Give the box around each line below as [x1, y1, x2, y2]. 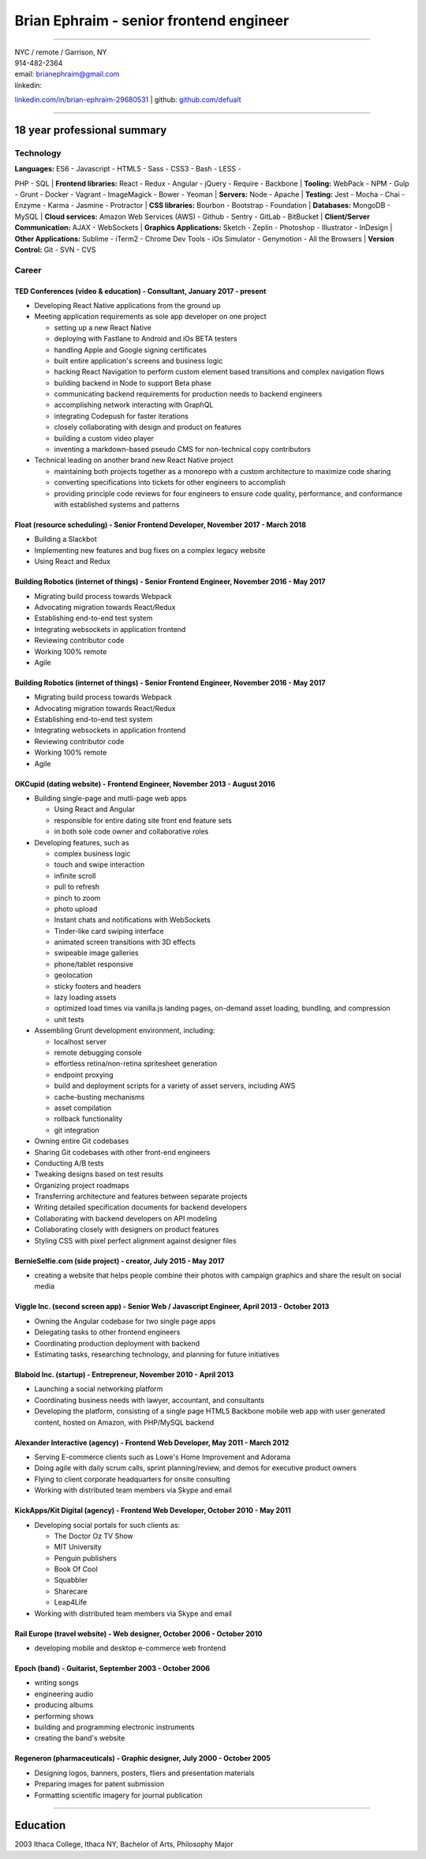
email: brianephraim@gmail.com [14, 70, 120, 79]
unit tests [54, 1014, 84, 1024]
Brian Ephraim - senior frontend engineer [14, 12, 290, 29]
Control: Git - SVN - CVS [14, 245, 96, 254]
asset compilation [54, 1103, 112, 1112]
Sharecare [54, 1586, 88, 1596]
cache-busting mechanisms [54, 1092, 145, 1101]
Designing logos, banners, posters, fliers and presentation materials [34, 1768, 255, 1778]
